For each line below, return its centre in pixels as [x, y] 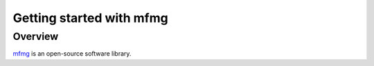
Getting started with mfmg [91, 18]
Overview [36, 36]
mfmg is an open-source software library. [72, 54]
